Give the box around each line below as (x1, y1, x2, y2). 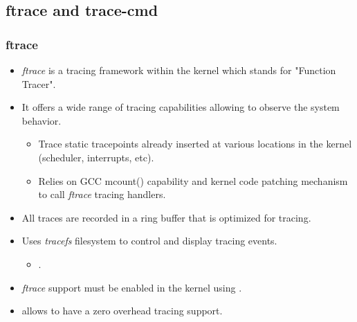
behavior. (21, 113, 62, 127)
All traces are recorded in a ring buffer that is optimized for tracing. (21, 210, 311, 224)
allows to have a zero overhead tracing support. (21, 303, 223, 318)
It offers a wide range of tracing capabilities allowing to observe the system (21, 100, 340, 114)
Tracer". (21, 76, 56, 91)
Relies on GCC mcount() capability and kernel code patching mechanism (38, 173, 348, 188)
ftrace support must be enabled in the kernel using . (21, 280, 242, 294)
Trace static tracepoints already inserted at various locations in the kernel (38, 136, 352, 151)
